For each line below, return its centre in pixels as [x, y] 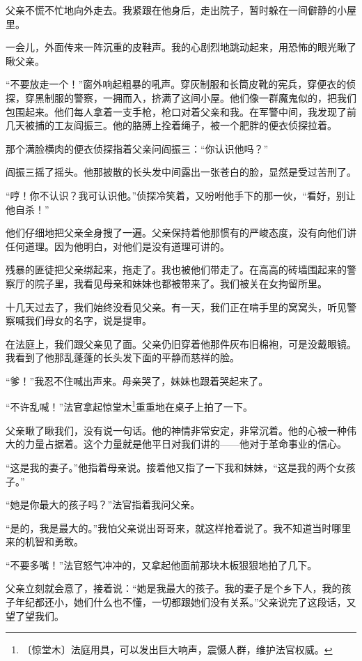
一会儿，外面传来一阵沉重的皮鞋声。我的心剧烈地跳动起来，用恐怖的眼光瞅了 [181, 47]
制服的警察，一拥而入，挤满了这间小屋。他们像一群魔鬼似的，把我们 [200, 97]
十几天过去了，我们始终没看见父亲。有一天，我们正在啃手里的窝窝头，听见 [176, 306]
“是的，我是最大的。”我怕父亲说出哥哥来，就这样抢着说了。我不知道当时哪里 [179, 527]
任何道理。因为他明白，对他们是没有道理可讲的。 [118, 246]
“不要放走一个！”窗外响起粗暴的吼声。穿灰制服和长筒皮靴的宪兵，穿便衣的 [176, 84]
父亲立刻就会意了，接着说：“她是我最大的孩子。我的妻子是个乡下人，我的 [174, 588]
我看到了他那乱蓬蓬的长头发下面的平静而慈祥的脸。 [123, 357]
